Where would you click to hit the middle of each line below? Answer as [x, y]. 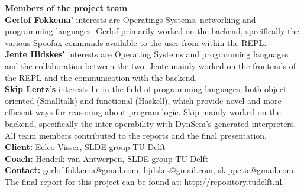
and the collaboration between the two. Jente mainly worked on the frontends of [150, 65]
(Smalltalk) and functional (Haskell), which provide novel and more [159, 100]
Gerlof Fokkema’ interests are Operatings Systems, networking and [130, 19]
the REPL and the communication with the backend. [101, 77]
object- [277, 89]
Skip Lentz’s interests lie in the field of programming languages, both [133, 89]
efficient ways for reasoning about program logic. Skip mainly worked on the [143, 112]
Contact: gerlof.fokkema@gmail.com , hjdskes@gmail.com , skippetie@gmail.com [149, 170]
